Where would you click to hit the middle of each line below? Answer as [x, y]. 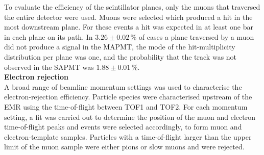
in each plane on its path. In [49, 36]
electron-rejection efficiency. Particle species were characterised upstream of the [128, 97]
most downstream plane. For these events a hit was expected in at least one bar [129, 27]
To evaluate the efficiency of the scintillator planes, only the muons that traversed [132, 7]
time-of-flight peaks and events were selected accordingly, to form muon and [123, 127]
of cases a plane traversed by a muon [196, 36]
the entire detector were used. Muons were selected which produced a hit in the [128, 17]
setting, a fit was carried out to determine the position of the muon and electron [130, 117]
